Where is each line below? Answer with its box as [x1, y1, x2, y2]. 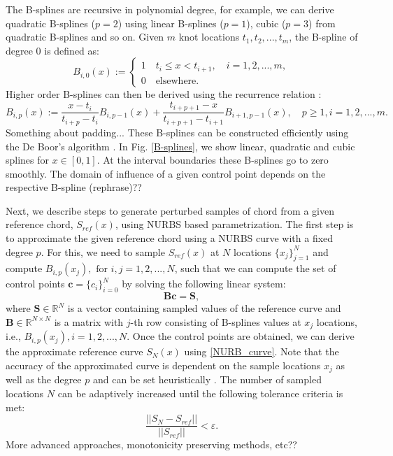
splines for [6, 152, 50, 167]
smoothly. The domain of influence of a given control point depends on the [6, 166, 326, 180]
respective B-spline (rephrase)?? [6, 180, 142, 194]
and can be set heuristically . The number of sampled [92, 372, 322, 387]
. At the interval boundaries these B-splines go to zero [97, 152, 329, 167]
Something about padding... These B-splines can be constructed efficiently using [6, 124, 349, 139]
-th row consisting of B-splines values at [130, 314, 301, 329]
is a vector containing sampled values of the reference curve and [67, 301, 341, 315]
